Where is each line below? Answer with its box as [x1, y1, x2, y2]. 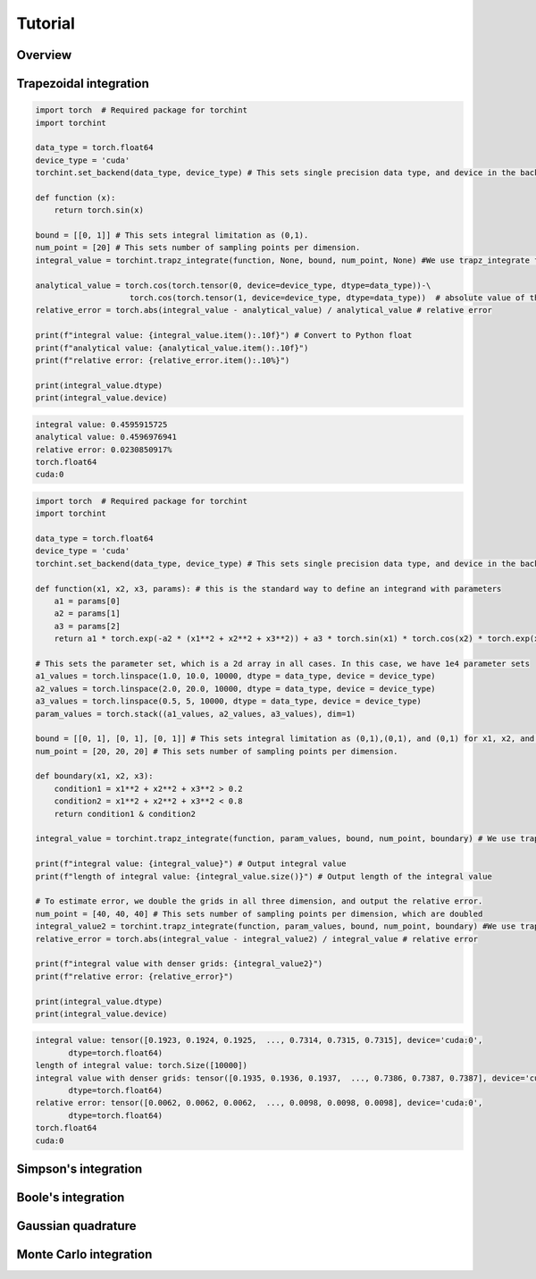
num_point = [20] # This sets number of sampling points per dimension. [35, 242, 361, 253]
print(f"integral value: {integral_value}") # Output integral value [35, 859, 347, 869]
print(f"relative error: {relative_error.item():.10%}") [35, 355, 290, 366]
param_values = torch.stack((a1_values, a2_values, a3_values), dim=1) [35, 709, 356, 719]
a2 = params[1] [54, 609, 121, 618]
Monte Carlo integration [16, 1247, 153, 1262]
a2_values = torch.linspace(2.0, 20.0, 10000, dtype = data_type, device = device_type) [35, 684, 437, 694]
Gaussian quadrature [16, 1218, 137, 1233]
